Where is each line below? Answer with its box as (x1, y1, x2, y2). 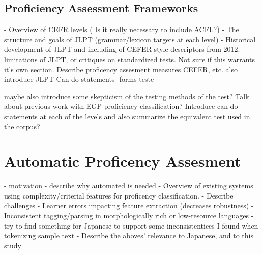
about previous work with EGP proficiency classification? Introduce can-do (4, 101, 238, 111)
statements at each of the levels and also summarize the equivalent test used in (4, 110, 250, 121)
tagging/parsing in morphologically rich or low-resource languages (43, 210, 249, 221)
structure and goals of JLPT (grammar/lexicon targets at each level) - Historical (4, 34, 256, 44)
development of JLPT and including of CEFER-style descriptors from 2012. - (4, 44, 245, 54)
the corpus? (4, 121, 40, 131)
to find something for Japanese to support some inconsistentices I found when (15, 220, 258, 231)
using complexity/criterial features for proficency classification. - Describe (4, 190, 234, 201)
